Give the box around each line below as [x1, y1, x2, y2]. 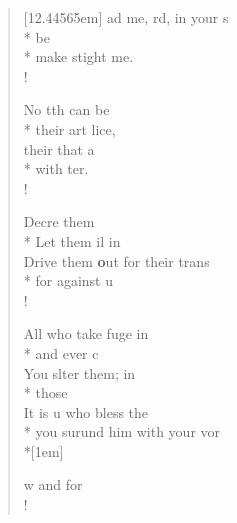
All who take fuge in [23, 323, 149, 344]
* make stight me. [23, 46, 134, 67]
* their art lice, [23, 118, 116, 139]
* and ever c [23, 342, 99, 363]
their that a [23, 138, 95, 159]
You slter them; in [23, 362, 136, 383]
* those [23, 382, 68, 403]
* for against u [23, 270, 113, 291]
